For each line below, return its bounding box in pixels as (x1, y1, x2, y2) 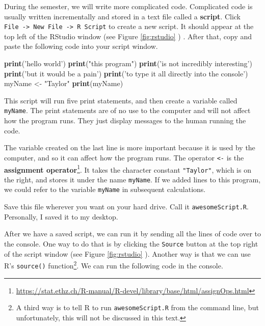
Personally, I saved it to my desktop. (4, 211, 118, 222)
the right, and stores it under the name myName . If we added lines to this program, (4, 174, 261, 184)
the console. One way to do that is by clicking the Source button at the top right (4, 238, 258, 249)
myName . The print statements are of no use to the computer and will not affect (4, 105, 251, 116)
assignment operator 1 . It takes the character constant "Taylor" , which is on (4, 162, 251, 175)
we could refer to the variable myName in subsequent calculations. (4, 184, 206, 195)
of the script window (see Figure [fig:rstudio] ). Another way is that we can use (4, 248, 251, 259)
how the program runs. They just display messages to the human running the (4, 115, 246, 126)
